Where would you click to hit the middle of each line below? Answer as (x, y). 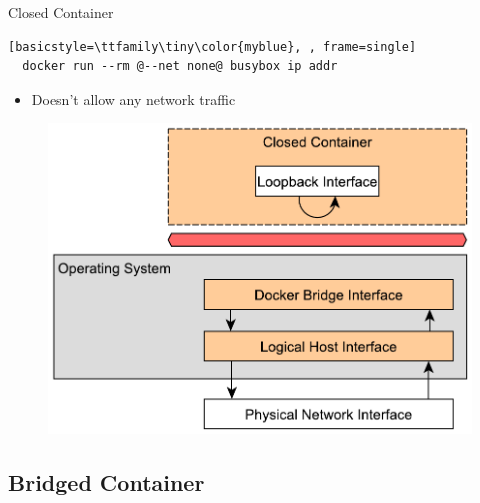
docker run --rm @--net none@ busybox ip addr (180, 66)
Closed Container (61, 12)
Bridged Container (106, 482)
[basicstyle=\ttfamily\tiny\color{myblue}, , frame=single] (212, 46)
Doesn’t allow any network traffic (133, 98)
